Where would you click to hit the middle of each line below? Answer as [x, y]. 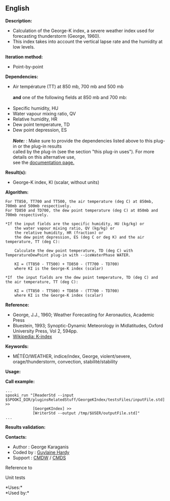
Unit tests [15, 478]
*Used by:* [17, 493]
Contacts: [16, 437]
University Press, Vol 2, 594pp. [45, 331]
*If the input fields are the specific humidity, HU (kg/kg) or [75, 224]
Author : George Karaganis [40, 447]
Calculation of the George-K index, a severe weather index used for [83, 31]
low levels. [24, 47]
